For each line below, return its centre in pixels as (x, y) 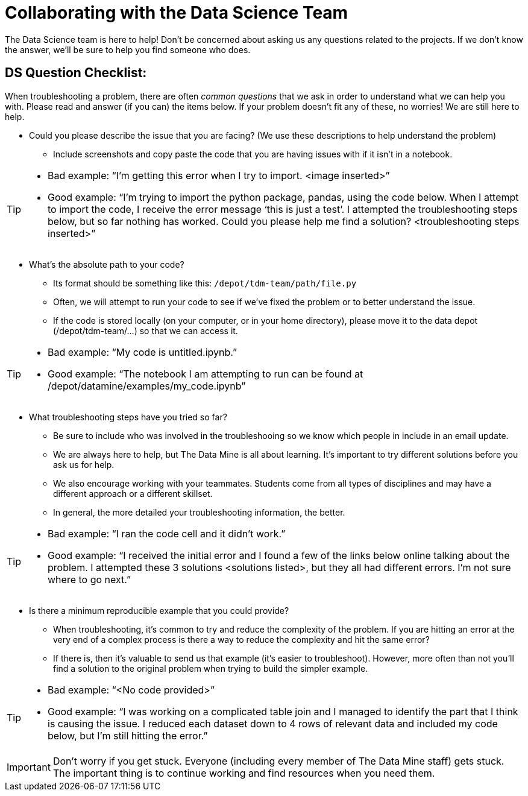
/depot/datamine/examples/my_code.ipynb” (147, 386)
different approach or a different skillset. (133, 493)
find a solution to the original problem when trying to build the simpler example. (211, 668)
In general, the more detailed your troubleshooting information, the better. (199, 512)
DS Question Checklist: (76, 73)
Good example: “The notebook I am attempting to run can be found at (206, 374)
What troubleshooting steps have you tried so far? (128, 417)
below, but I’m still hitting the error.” (128, 735)
